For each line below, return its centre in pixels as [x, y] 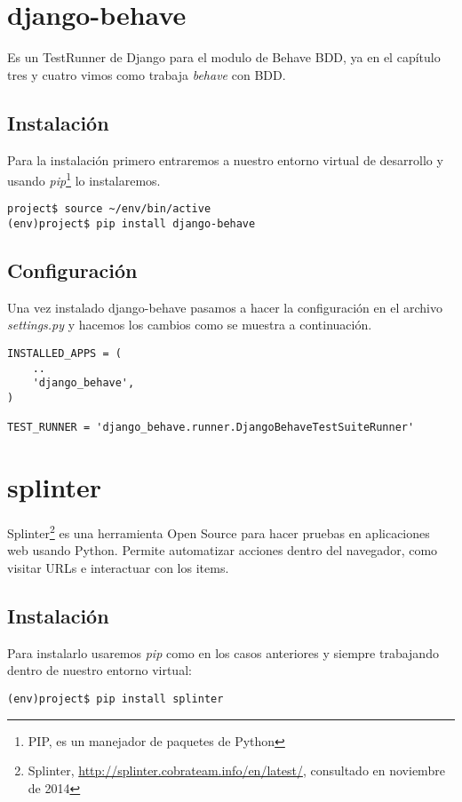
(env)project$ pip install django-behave [131, 224]
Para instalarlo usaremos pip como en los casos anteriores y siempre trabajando [223, 652]
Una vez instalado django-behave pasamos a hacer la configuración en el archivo [225, 307]
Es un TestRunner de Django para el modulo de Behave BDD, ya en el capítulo [224, 57]
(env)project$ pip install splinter [115, 699]
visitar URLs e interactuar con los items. [118, 567]
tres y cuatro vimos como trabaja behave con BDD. [147, 74]
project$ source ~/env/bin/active [109, 209]
